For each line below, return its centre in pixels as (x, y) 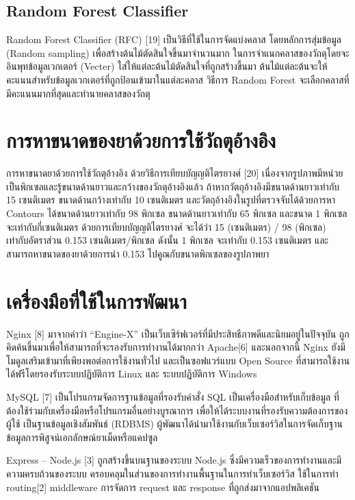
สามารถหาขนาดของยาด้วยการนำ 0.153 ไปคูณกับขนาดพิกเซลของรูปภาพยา (138, 253)
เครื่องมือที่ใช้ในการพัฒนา (96, 300)
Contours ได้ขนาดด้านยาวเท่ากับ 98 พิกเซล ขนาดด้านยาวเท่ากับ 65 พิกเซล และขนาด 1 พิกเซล (177, 213)
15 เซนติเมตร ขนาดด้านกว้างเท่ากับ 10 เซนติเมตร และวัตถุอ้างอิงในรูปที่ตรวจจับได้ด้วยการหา (171, 200)
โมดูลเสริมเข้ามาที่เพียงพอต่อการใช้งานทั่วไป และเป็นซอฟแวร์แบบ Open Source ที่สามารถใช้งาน (178, 360)
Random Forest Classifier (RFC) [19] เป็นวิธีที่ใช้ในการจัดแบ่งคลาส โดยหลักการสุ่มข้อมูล (174, 39)
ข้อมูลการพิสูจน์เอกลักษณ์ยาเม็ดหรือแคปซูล (82, 437)
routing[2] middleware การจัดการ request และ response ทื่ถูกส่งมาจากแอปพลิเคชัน (163, 487)
